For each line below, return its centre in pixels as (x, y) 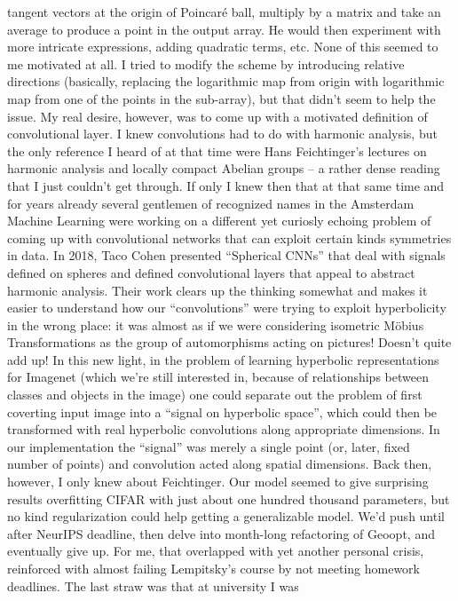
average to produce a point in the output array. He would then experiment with (224, 29)
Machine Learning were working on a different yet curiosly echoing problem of (219, 221)
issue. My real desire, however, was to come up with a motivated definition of (217, 116)
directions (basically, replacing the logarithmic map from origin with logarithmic (226, 81)
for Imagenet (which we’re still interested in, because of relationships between (218, 377)
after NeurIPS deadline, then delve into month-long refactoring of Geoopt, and (221, 533)
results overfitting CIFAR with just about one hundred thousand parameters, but (229, 498)
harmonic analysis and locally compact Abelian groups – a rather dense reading (224, 168)
